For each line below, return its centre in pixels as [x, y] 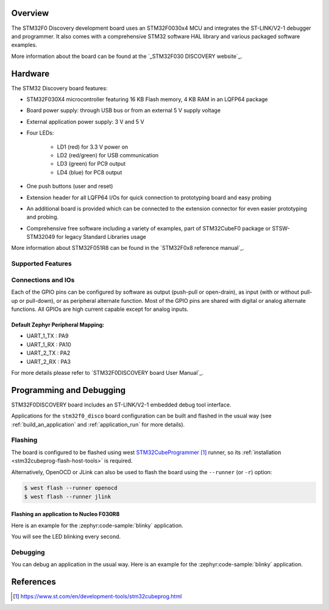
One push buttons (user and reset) [70, 186]
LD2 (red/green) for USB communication [108, 155]
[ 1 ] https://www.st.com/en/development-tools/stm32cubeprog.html [97, 597]
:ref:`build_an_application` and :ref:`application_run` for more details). [98, 424]
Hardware [30, 73]
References [34, 582]
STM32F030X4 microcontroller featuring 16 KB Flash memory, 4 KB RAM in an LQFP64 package [147, 99]
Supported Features [42, 264]
